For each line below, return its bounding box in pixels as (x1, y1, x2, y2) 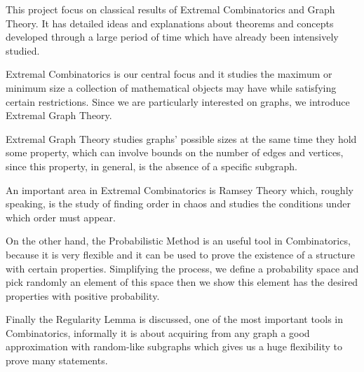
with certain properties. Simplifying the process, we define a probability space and (6, 261, 359, 275)
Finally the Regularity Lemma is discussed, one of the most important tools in (6, 312, 343, 326)
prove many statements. (6, 353, 108, 368)
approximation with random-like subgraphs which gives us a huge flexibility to (6, 339, 342, 354)
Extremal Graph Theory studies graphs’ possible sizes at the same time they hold (6, 131, 357, 146)
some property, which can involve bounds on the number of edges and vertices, (6, 145, 344, 160)
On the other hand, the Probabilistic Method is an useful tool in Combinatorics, (6, 233, 351, 248)
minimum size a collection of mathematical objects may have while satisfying (6, 80, 337, 95)
